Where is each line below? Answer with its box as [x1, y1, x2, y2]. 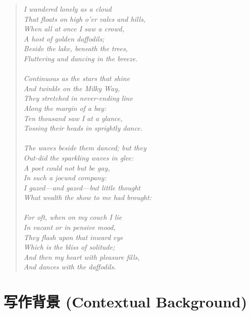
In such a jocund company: [23, 172, 107, 183]
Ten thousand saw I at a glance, [23, 112, 123, 123]
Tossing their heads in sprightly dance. [23, 123, 142, 133]
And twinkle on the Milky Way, [23, 83, 120, 93]
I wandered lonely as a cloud [23, 4, 112, 14]
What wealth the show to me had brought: [23, 192, 152, 203]
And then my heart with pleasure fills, [23, 251, 140, 262]
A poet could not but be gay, [23, 162, 110, 173]
